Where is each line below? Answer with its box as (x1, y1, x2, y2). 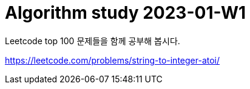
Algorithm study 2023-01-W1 (5, 2, 246, 23)
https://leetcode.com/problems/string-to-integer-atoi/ (5, 54, 220, 65)
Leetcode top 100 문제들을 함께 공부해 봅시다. (5, 35, 180, 46)
